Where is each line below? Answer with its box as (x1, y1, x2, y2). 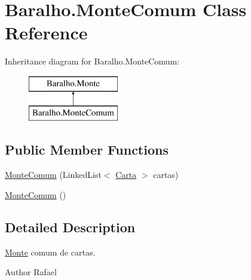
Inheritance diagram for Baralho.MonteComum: (5, 55, 180, 67)
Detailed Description (5, 217, 136, 236)
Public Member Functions (5, 140, 169, 159)
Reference (5, 20, 88, 45)
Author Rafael (5, 266, 57, 278)
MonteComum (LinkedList (5, 168, 102, 181)
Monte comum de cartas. (5, 245, 96, 258)
